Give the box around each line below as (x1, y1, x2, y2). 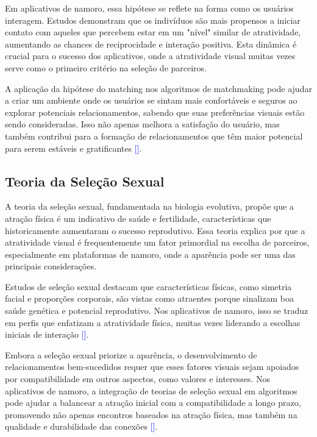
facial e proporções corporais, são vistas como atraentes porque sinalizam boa (5, 292, 294, 305)
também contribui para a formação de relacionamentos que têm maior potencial (5, 129, 303, 142)
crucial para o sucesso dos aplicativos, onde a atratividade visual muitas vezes (5, 49, 296, 62)
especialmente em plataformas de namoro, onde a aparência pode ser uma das (5, 247, 296, 260)
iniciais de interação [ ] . (5, 328, 89, 341)
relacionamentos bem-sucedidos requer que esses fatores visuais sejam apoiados (5, 360, 299, 373)
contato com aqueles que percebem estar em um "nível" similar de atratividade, (5, 26, 301, 38)
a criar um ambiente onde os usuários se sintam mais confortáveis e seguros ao (5, 94, 297, 107)
